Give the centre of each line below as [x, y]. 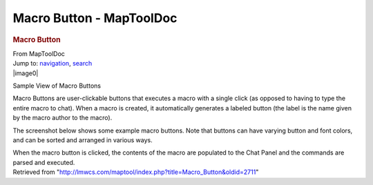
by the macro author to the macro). [63, 118]
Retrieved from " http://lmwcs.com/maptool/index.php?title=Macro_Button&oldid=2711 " [136, 172]
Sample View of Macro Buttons [57, 86]
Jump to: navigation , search [52, 64]
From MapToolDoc [39, 53]
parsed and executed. [44, 162]
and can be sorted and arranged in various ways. [83, 140]
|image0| [26, 73]
